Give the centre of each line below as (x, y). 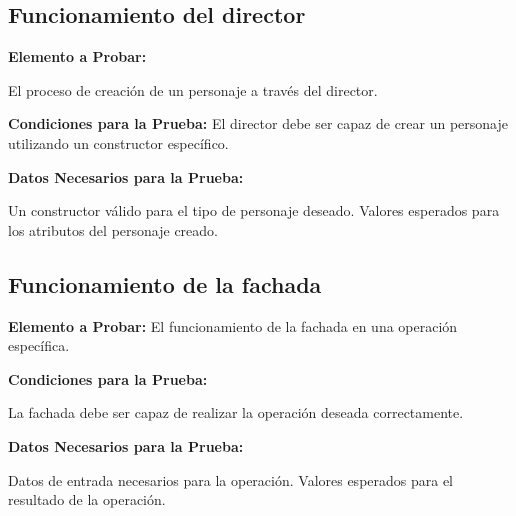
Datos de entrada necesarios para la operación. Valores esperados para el (231, 479)
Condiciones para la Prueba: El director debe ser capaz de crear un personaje (258, 123)
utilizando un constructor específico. (118, 142)
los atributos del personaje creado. (113, 229)
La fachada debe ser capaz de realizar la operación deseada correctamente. (236, 412)
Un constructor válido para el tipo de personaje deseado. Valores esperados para (254, 210)
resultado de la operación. (87, 499)
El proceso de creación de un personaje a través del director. (193, 89)
